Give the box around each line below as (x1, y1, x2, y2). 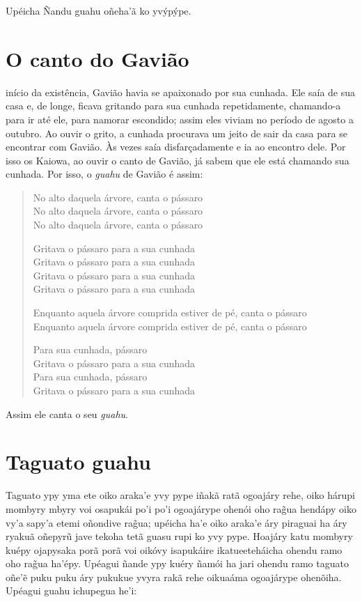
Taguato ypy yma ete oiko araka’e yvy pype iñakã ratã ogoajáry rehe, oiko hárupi (6, 488, 355, 502)
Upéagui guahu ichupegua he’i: (6, 583, 137, 598)
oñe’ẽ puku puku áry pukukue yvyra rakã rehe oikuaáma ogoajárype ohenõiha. (6, 569, 342, 584)
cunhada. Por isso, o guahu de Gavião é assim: (6, 167, 203, 181)
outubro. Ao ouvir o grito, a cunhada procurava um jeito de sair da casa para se (6, 125, 347, 140)
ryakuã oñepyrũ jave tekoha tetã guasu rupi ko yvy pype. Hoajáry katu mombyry (6, 529, 353, 543)
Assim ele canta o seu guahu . (6, 406, 128, 421)
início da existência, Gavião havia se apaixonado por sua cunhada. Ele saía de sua (6, 84, 356, 99)
